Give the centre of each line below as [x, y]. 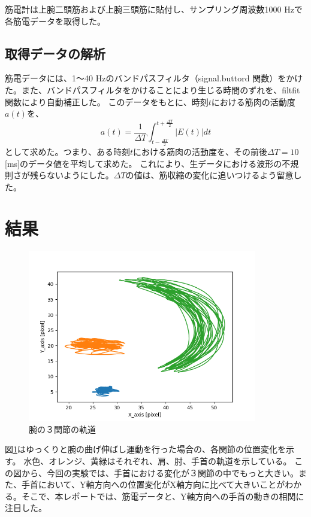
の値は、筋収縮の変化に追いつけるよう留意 [209, 175]
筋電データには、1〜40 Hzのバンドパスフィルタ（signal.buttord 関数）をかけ [154, 78]
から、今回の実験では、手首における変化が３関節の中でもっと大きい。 [160, 472]
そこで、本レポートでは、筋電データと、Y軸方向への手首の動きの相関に [163, 496]
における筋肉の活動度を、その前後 [200, 152]
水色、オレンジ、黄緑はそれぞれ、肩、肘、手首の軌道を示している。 [158, 461]
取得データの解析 [55, 53]
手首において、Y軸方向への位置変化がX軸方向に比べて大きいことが [153, 484]
